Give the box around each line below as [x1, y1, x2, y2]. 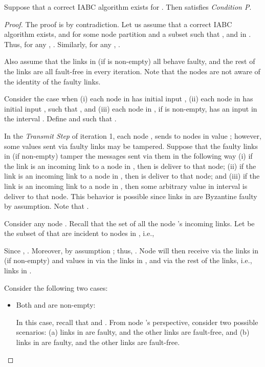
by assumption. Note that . [4, 201, 89, 211]
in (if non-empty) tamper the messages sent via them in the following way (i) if [4, 150, 253, 161]
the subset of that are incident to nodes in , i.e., [4, 228, 154, 239]
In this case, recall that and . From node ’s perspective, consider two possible [16, 316, 258, 327]
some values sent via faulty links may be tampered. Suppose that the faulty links [4, 140, 258, 151]
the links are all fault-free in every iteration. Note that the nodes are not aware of [4, 66, 260, 76]
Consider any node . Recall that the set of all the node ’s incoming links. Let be [4, 218, 255, 228]
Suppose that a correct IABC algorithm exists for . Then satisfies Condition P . [4, 2, 252, 12]
